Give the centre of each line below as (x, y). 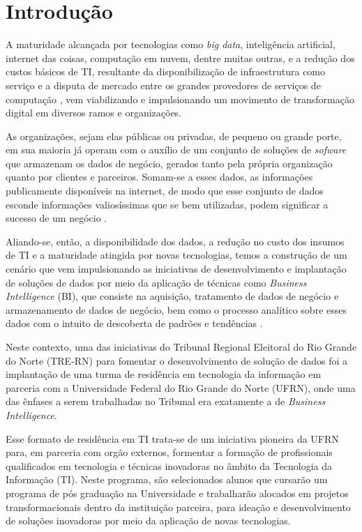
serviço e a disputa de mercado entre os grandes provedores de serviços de (163, 85)
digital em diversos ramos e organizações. (93, 113)
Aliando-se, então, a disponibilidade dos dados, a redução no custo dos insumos (175, 241)
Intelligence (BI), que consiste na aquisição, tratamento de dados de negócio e (172, 296)
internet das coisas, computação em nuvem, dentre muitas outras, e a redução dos (180, 58)
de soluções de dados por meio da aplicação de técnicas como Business (156, 282)
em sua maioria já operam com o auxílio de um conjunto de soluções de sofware (176, 150)
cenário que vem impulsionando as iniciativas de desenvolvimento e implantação (176, 269)
